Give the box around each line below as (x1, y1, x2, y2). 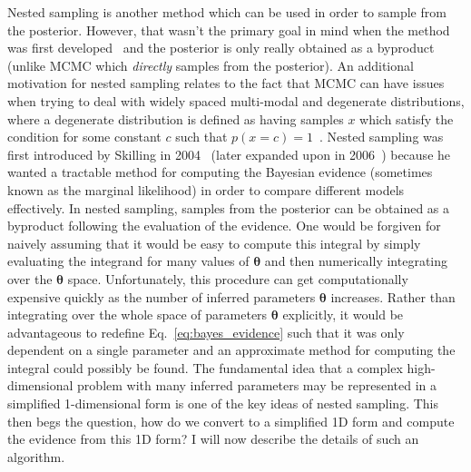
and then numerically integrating (264, 251, 448, 270)
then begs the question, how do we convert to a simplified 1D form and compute (7, 411, 455, 430)
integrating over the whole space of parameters (7, 305, 268, 324)
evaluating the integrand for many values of (7, 251, 250, 270)
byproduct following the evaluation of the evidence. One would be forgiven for (7, 216, 441, 235)
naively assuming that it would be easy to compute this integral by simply (7, 233, 421, 252)
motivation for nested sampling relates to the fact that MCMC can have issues (7, 74, 445, 93)
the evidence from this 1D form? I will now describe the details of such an (7, 429, 419, 448)
